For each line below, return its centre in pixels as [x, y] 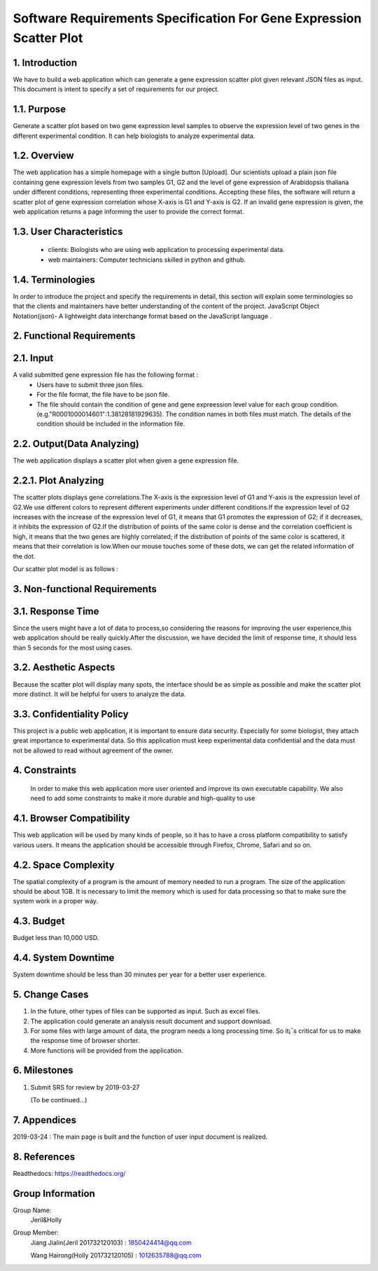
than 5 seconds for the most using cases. [73, 647]
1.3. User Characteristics [68, 231]
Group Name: [32, 1210]
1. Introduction [45, 63]
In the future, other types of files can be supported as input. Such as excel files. [145, 1011]
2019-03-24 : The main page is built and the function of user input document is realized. [140, 1137]
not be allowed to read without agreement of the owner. [93, 750]
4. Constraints [45, 770]
